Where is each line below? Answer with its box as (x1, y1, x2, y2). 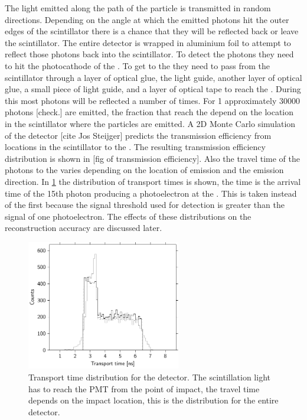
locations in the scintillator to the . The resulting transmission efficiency (5, 141, 266, 153)
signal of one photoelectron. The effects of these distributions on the (5, 210, 252, 222)
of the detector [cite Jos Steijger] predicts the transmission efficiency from (5, 129, 272, 141)
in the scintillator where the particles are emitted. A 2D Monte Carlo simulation (5, 117, 296, 129)
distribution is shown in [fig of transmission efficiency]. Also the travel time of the (5, 152, 300, 164)
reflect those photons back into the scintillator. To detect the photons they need (5, 48, 294, 60)
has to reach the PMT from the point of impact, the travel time (28, 382, 260, 395)
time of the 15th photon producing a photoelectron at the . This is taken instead (5, 187, 297, 199)
